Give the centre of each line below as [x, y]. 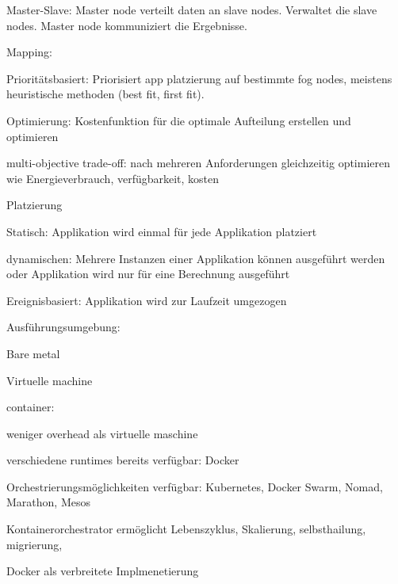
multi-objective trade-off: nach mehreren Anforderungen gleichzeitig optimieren [199, 163]
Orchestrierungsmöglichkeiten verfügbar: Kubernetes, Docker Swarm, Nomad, [195, 486]
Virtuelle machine [50, 380]
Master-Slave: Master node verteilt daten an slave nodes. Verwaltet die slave [192, 10]
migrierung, [34, 544]
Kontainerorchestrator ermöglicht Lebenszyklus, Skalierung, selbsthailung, [186, 529]
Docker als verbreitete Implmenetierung [103, 571]
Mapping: [29, 52]
